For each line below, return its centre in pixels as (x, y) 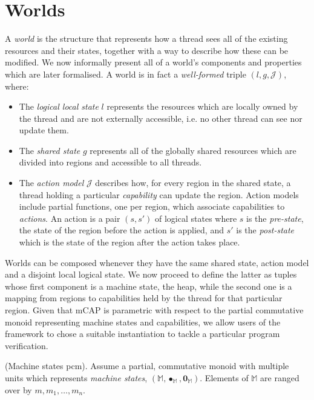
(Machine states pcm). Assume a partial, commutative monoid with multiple (147, 366)
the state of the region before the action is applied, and (121, 230)
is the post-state (265, 230)
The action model (51, 183)
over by (18, 389)
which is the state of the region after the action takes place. (129, 242)
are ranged (280, 377)
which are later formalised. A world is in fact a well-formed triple (126, 74)
